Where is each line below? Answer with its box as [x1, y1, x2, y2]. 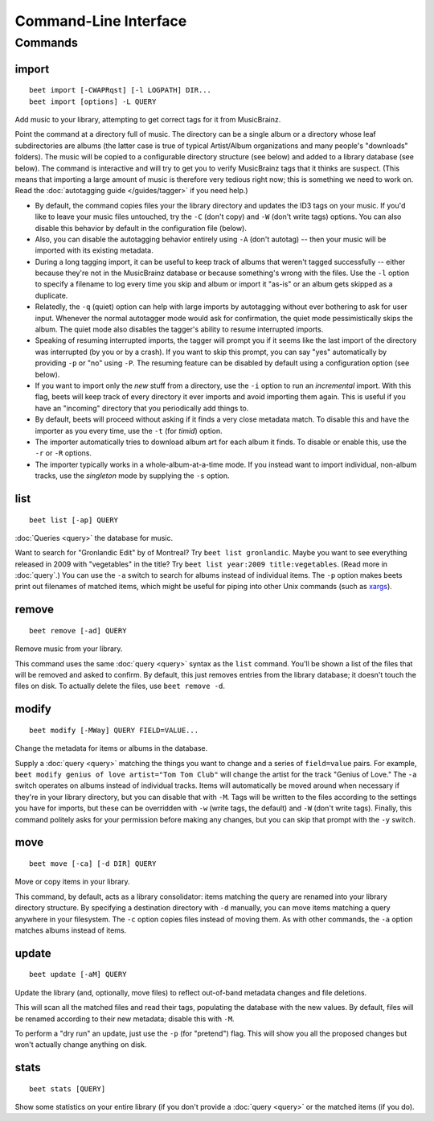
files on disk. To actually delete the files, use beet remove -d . [14, 681, 225, 691]
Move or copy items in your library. [14, 877, 130, 887]
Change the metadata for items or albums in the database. [14, 744, 208, 753]
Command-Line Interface [14, 12, 187, 30]
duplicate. [35, 291, 68, 300]
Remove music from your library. [14, 644, 123, 653]
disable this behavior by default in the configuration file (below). [35, 223, 247, 233]
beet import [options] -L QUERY [29, 97, 157, 106]
